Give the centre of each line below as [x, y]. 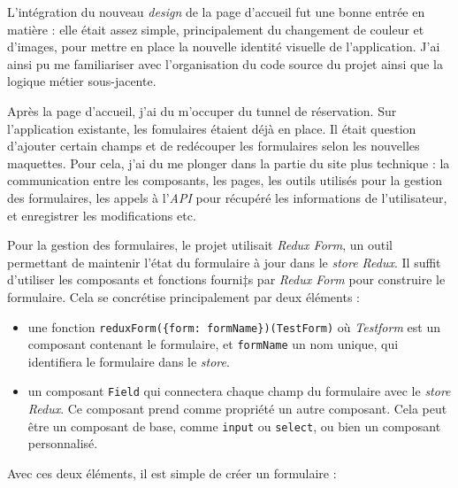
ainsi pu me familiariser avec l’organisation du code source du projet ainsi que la [225, 63]
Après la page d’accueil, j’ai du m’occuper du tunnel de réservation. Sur [202, 110]
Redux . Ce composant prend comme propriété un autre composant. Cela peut [237, 409]
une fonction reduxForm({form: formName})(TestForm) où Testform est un [234, 326]
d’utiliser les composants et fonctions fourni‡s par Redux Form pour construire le [226, 279]
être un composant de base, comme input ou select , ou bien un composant [234, 426]
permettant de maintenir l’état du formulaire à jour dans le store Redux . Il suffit [224, 262]
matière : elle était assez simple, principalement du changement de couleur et [216, 29]
